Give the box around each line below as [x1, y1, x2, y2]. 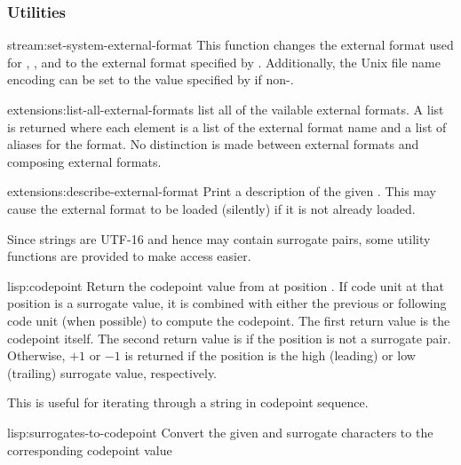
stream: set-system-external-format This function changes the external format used [7, 35, 454, 54]
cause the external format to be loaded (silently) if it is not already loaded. [7, 199, 416, 217]
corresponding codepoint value [7, 440, 172, 459]
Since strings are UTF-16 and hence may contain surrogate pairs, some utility [7, 229, 431, 248]
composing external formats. [7, 152, 162, 170]
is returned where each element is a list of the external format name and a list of [7, 117, 447, 136]
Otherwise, [7, 346, 66, 365]
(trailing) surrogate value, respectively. [7, 363, 217, 382]
